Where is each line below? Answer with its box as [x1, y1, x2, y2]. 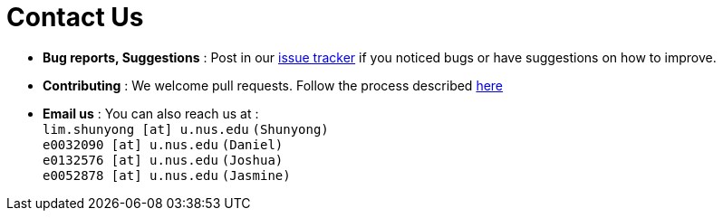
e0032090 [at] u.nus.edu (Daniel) [43, 137, 284, 152]
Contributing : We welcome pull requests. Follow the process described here [43, 77, 504, 93]
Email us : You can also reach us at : [43, 105, 259, 121]
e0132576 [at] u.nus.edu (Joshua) [43, 152, 284, 167]
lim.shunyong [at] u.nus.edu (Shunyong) [43, 121, 329, 137]
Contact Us [6, 2, 144, 33]
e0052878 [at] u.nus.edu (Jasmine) [43, 167, 291, 183]
